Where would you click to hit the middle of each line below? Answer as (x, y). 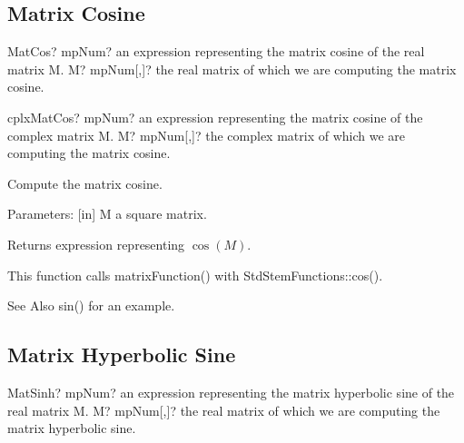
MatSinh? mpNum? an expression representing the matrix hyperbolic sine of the (231, 392)
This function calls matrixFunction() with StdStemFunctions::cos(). (195, 275)
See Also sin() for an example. (91, 305)
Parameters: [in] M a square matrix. (107, 214)
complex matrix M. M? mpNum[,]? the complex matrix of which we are (206, 135)
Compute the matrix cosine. (85, 183)
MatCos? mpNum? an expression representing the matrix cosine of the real (216, 51)
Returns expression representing (96, 244)
